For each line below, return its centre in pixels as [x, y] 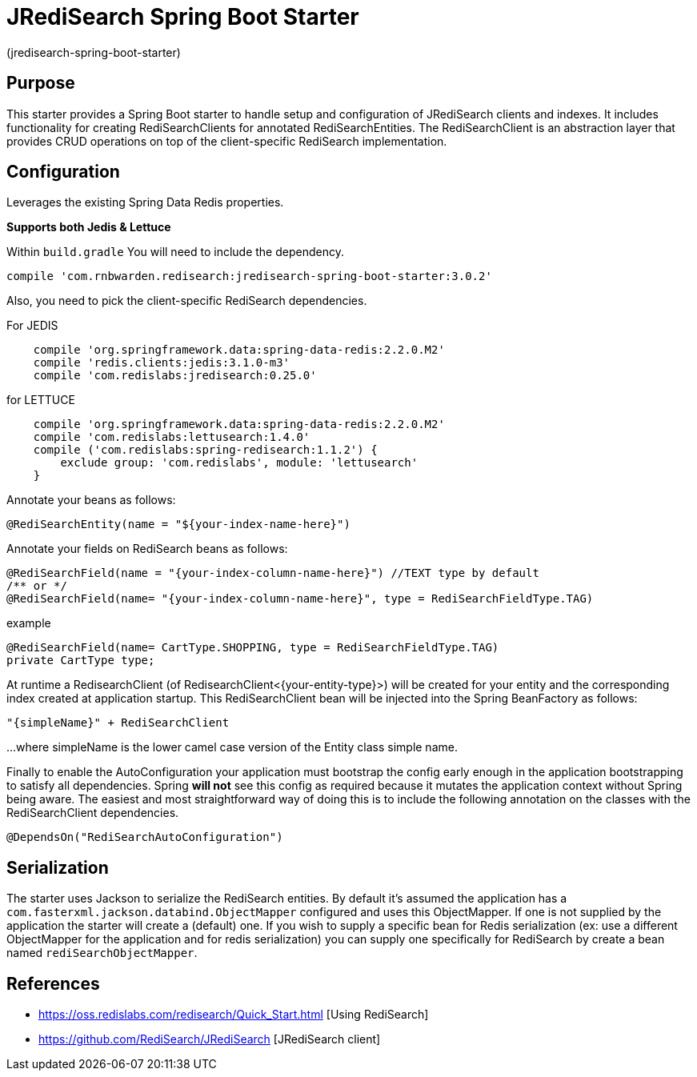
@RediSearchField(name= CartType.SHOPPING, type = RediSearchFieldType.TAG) [253, 648]
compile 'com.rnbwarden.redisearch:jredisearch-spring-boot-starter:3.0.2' [249, 276]
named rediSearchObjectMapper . [102, 953]
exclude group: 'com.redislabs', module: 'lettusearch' [239, 463]
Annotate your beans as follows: [91, 500]
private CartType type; [81, 661]
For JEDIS [32, 326]
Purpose [41, 83]
